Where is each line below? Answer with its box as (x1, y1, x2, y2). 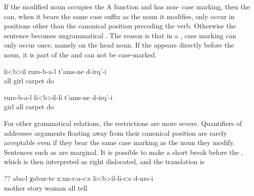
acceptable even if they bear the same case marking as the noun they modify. (4, 137, 235, 147)
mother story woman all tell (4, 182, 87, 193)
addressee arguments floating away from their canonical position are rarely (4, 127, 227, 138)
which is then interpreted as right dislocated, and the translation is (4, 156, 205, 167)
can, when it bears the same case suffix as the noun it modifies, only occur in (4, 11, 235, 21)
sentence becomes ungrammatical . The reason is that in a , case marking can (4, 30, 236, 40)
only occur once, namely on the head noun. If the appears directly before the (4, 40, 234, 50)
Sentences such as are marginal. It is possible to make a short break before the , (4, 147, 243, 157)
